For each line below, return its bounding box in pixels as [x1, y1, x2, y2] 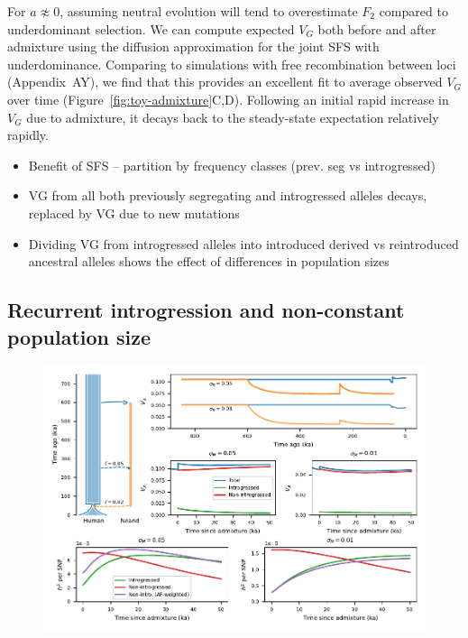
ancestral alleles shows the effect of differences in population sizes [28, 252, 390, 271]
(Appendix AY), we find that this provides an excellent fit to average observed [7, 72, 443, 91]
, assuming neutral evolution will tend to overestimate [60, 2, 358, 20]
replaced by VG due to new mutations [28, 203, 240, 222]
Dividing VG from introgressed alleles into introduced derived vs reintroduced [28, 234, 459, 253]
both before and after [317, 19, 436, 38]
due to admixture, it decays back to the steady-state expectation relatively [26, 107, 439, 126]
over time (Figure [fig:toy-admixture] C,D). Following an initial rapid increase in [7, 89, 449, 108]
